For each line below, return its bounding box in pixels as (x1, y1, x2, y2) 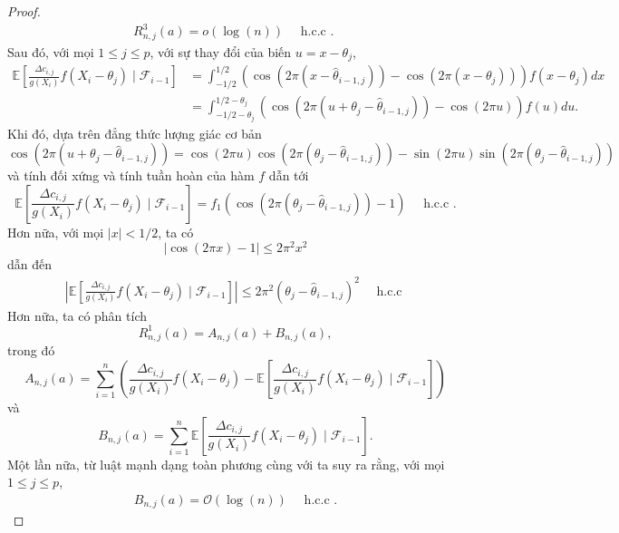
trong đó (7, 341, 55, 360)
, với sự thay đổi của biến (150, 42, 292, 61)
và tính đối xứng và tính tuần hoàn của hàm (7, 166, 255, 185)
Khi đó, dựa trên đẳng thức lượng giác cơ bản (7, 123, 262, 142)
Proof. (7, 2, 41, 20)
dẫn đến (7, 255, 53, 274)
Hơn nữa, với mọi (7, 222, 104, 241)
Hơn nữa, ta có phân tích (7, 305, 148, 325)
